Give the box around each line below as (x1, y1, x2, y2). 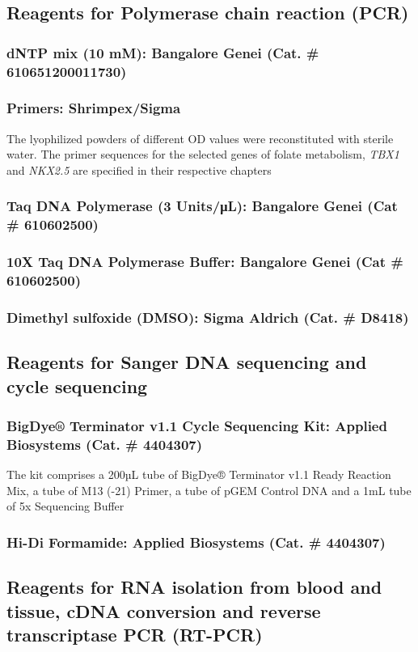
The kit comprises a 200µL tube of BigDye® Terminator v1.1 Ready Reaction (6, 466, 391, 483)
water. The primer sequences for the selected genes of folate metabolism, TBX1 (6, 146, 399, 163)
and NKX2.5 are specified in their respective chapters (6, 161, 272, 178)
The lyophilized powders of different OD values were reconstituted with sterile (6, 129, 394, 146)
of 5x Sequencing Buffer (6, 497, 125, 514)
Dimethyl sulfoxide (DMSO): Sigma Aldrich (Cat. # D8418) (6, 307, 409, 327)
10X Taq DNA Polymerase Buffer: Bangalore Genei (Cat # (6, 252, 403, 272)
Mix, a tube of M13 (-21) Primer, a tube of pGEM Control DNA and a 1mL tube (6, 481, 412, 498)
